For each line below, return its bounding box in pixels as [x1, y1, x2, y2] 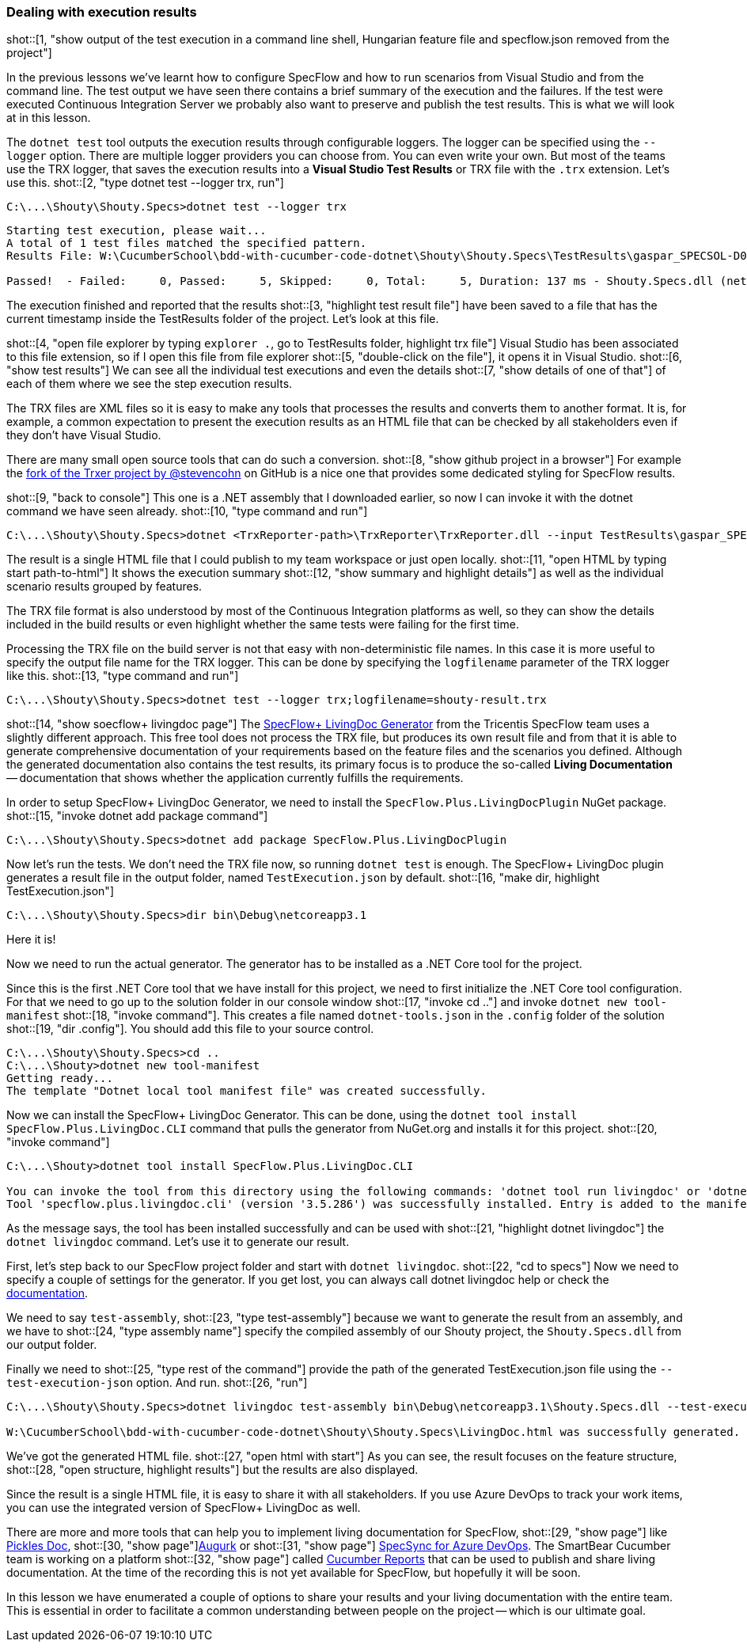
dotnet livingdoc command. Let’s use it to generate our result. [6, 1235, 350, 1249]
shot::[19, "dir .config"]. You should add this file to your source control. [6, 1022, 374, 1036]
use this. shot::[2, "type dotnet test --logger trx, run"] [6, 176, 284, 190]
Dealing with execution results [6, 4, 197, 20]
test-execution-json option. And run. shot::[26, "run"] [6, 1376, 308, 1390]
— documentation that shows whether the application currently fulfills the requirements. [6, 771, 464, 785]
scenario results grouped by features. [6, 579, 203, 594]
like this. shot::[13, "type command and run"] [6, 669, 239, 683]
